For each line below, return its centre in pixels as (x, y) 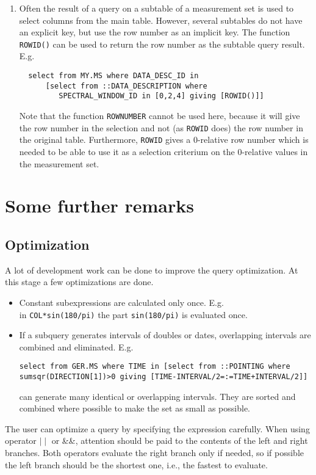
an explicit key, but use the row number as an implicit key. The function (155, 32)
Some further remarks (99, 205)
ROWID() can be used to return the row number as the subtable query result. (162, 44)
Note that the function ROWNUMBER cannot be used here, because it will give (160, 115)
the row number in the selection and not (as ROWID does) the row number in (161, 127)
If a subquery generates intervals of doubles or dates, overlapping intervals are (165, 335)
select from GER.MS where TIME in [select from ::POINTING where (155, 367)
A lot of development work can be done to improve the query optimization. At (152, 270)
